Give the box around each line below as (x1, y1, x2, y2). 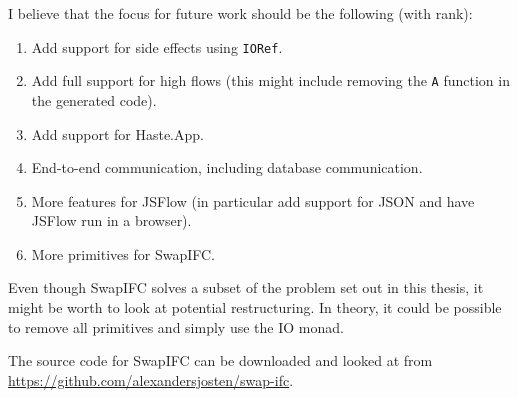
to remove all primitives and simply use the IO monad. (8, 316, 344, 337)
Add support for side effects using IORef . (31, 36, 283, 57)
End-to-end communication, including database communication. (31, 157, 423, 178)
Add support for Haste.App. (31, 123, 204, 144)
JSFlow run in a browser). (31, 210, 192, 231)
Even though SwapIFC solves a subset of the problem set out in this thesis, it (8, 277, 484, 298)
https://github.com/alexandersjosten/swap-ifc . (8, 369, 294, 390)
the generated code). (31, 89, 157, 110)
